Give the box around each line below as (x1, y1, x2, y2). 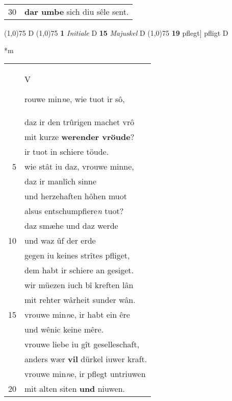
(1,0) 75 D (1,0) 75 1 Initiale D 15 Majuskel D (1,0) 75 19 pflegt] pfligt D (4, 28, 228, 38)
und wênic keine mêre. (24, 323, 104, 336)
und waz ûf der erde (24, 234, 96, 247)
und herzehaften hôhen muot (24, 190, 127, 202)
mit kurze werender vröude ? (24, 131, 135, 143)
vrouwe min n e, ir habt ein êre (24, 309, 130, 321)
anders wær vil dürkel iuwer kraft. (24, 353, 147, 365)
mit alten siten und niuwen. (24, 383, 125, 395)
